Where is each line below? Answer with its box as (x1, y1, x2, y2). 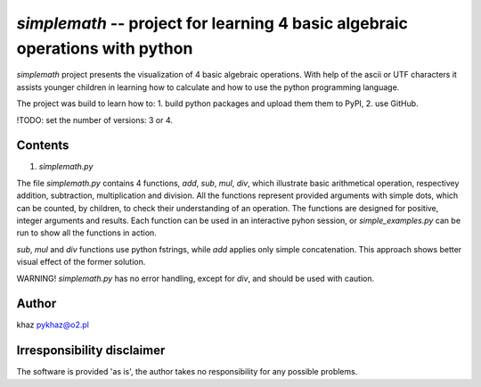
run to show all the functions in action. (16, 227, 158, 238)
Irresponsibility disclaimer (16, 343, 166, 358)
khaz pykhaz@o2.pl (16, 319, 89, 330)
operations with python (16, 38, 193, 58)
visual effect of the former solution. (16, 257, 146, 268)
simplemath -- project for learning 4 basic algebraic (16, 13, 409, 33)
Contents (16, 138, 69, 153)
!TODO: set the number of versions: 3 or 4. (16, 114, 174, 125)
